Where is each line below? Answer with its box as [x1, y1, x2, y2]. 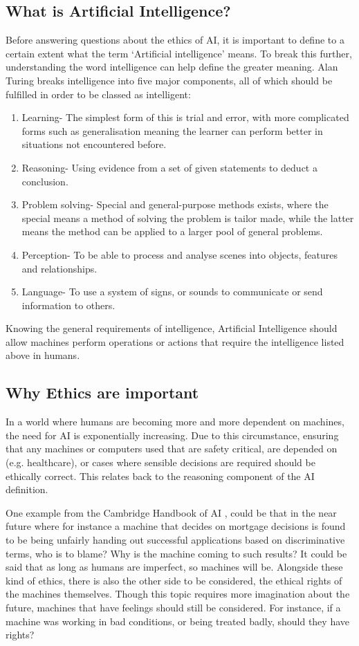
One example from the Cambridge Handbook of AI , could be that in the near [6, 505, 337, 519]
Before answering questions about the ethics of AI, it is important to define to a [6, 33, 344, 47]
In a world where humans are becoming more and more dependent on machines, [6, 414, 344, 429]
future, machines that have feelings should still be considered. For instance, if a [6, 600, 341, 614]
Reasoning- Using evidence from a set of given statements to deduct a [21, 160, 317, 174]
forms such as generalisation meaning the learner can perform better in [21, 123, 323, 138]
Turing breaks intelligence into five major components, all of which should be [6, 73, 333, 87]
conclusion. [21, 174, 68, 188]
